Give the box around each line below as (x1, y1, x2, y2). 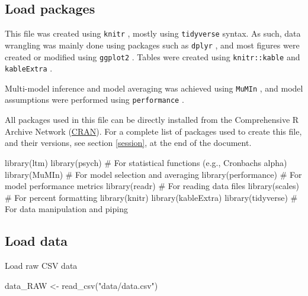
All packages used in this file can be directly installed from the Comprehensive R (5, 113, 299, 126)
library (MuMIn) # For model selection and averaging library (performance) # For (5, 168, 302, 180)
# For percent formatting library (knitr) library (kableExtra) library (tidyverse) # (5, 191, 298, 203)
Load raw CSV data (5, 259, 78, 272)
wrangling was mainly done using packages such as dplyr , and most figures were (5, 38, 300, 51)
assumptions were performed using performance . (5, 93, 184, 106)
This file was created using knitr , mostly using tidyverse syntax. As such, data (5, 27, 301, 40)
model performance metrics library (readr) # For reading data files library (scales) (5, 180, 299, 192)
